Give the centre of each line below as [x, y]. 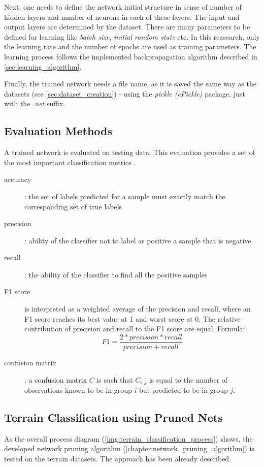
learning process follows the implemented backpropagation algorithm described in [131, 56]
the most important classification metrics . [70, 162]
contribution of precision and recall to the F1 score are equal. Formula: [135, 329]
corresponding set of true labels [73, 206]
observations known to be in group [78, 390]
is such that [115, 379]
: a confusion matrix [56, 379]
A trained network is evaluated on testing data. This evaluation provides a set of [129, 152]
